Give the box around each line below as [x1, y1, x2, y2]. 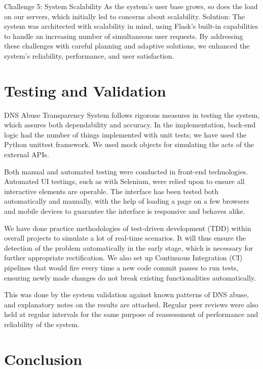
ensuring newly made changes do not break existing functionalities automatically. [4, 272, 256, 283]
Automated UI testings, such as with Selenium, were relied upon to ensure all [4, 176, 245, 187]
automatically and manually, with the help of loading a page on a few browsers [4, 196, 249, 206]
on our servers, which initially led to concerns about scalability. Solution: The [4, 11, 245, 21]
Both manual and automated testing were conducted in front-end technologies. [4, 166, 248, 176]
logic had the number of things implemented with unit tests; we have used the [4, 129, 247, 140]
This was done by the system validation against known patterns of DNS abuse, [4, 289, 249, 300]
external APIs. [4, 149, 49, 160]
